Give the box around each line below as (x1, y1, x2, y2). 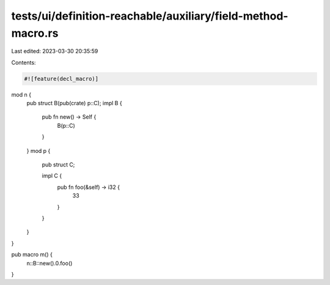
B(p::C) (57, 122, 76, 129)
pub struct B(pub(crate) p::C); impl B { (26, 100, 122, 107)
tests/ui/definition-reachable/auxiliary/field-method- (11, 9, 288, 23)
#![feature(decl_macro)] (24, 75, 99, 82)
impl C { (42, 172, 62, 180)
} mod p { (26, 147, 51, 154)
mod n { (11, 91, 32, 98)
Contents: (11, 59, 36, 66)
